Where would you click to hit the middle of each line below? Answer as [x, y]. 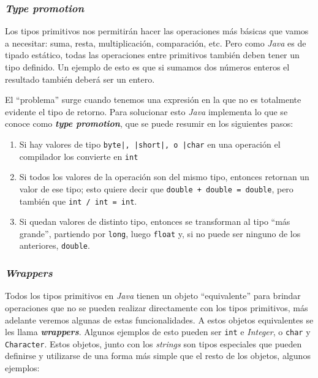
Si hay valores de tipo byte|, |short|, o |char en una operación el [150, 144]
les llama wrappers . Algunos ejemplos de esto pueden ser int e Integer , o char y [158, 332]
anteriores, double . [55, 245]
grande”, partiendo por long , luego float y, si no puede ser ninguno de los [160, 233]
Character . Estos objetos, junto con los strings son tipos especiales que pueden [153, 343]
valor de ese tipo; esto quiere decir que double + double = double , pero [156, 188]
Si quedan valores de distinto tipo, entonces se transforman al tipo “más [155, 221]
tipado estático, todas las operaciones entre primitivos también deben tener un [152, 55]
